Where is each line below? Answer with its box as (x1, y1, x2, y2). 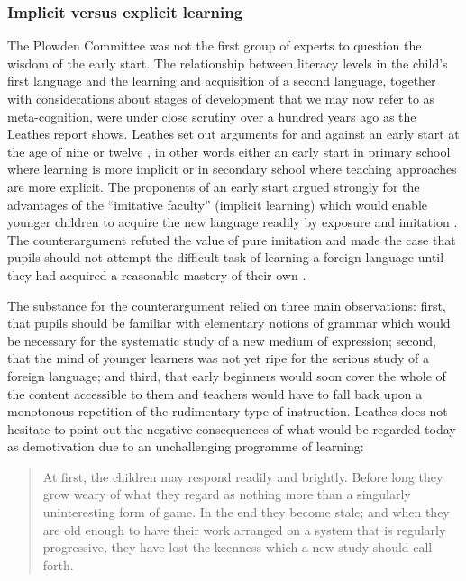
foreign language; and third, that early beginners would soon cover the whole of (7, 366, 446, 385)
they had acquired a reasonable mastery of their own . (7, 265, 306, 284)
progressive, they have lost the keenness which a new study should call (42, 538, 433, 557)
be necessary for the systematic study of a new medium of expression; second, (7, 331, 436, 350)
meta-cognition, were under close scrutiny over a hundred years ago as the (7, 106, 416, 125)
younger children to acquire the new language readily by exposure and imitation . (7, 213, 458, 231)
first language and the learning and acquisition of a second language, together (7, 71, 436, 90)
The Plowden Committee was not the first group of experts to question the (7, 36, 422, 55)
